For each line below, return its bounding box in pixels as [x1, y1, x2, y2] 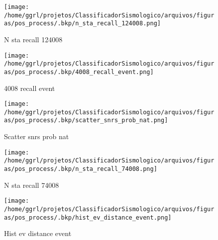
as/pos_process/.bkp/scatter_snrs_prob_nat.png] [4, 117, 168, 124]
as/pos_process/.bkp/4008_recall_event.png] [4, 68, 154, 76]
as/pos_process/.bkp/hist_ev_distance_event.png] [4, 214, 172, 221]
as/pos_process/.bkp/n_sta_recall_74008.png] [4, 165, 157, 172]
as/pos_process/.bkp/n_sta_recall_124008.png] [4, 20, 161, 27]
